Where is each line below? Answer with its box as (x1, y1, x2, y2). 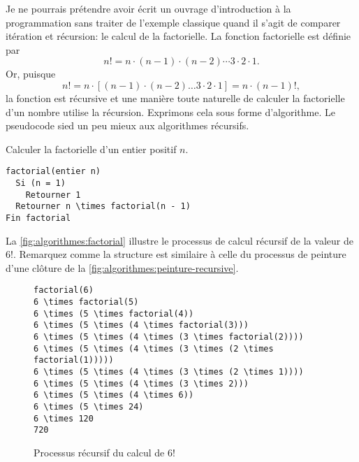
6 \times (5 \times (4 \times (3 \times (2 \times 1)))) (34, 367, 304, 377)
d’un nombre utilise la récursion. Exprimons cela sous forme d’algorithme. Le (6, 104, 335, 119)
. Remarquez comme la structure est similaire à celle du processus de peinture (13, 247, 346, 261)
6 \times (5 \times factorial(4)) (34, 308, 194, 319)
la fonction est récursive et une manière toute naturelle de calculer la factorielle (6, 90, 345, 105)
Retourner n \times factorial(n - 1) (15, 201, 191, 212)
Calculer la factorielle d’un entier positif (6, 141, 177, 156)
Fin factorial (6, 212, 71, 223)
